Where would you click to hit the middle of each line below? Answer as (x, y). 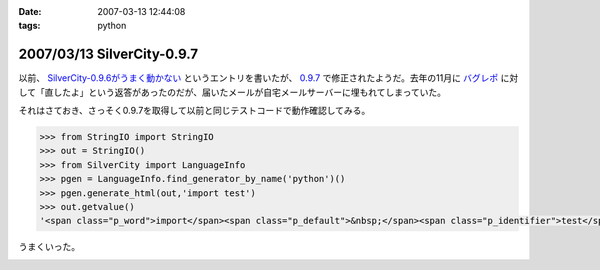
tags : (29, 26)
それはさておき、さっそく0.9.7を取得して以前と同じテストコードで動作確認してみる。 (194, 111)
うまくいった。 (49, 247)
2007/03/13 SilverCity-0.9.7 (108, 54)
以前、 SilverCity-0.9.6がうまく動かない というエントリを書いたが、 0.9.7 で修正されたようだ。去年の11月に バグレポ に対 (268, 78)
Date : (30, 11)
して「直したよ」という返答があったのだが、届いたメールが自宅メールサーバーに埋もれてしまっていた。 (232, 92)
